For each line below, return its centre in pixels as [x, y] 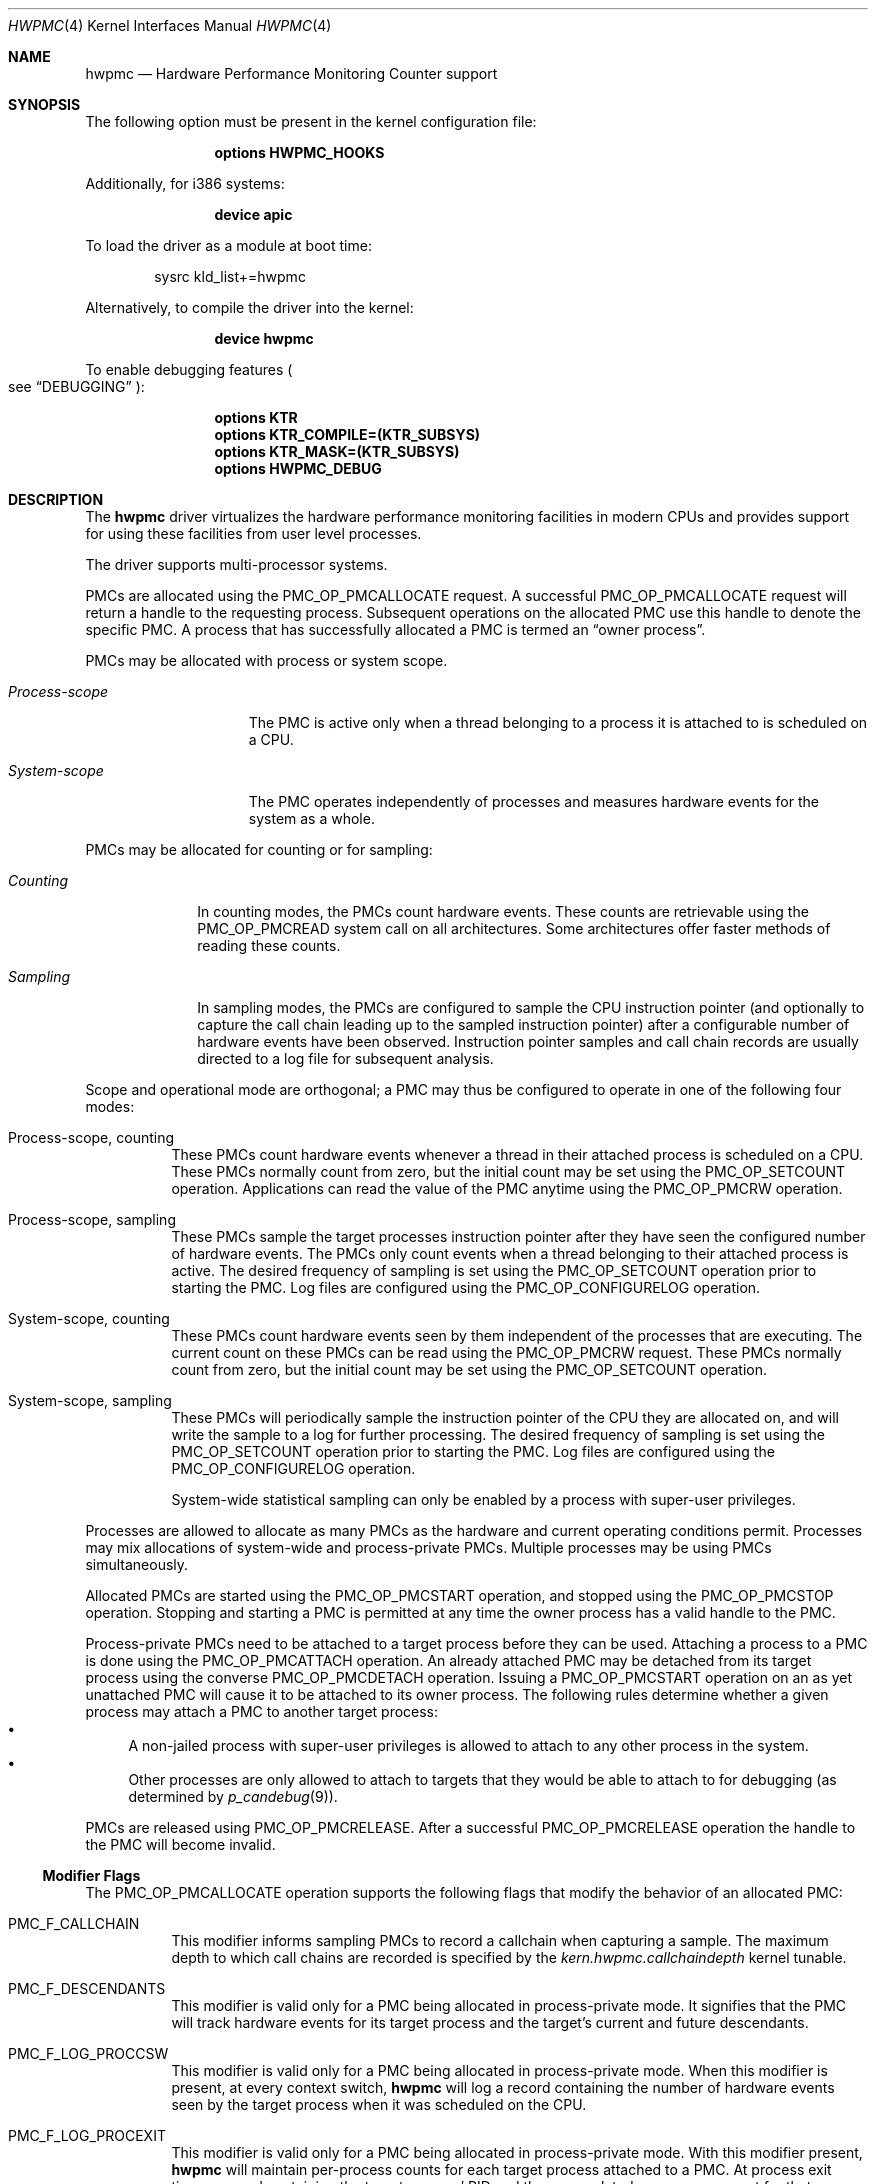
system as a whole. [311, 818]
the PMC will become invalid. [180, 1844]
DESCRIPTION [56, 499]
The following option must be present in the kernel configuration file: [311, 121]
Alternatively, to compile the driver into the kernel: [249, 307]
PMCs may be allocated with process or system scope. [266, 660]
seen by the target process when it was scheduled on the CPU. [379, 2104]
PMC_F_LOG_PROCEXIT [87, 2135]
